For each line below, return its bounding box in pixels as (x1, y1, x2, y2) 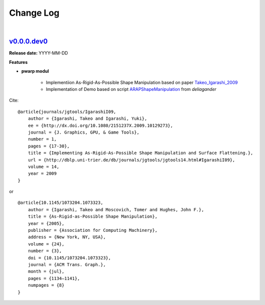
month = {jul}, (27, 269, 65, 275)
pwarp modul (21, 68, 49, 74)
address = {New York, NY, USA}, (27, 234, 106, 240)
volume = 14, (27, 164, 59, 169)
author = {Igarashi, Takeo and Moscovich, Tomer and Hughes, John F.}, (27, 207, 204, 212)
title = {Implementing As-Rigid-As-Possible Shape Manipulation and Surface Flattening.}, (27, 150, 254, 156)
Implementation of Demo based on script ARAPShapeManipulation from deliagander (46, 86, 217, 92)
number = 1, (27, 137, 57, 142)
